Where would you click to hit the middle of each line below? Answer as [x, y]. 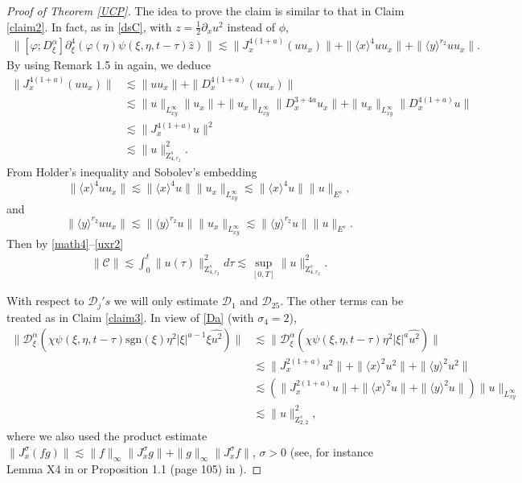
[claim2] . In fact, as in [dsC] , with [89, 26]
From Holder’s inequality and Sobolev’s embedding [132, 172]
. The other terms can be [342, 301]
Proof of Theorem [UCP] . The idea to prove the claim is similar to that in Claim [206, 10]
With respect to [45, 301]
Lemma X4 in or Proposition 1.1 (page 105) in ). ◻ [134, 469]
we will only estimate [166, 301]
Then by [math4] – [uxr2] [65, 243]
